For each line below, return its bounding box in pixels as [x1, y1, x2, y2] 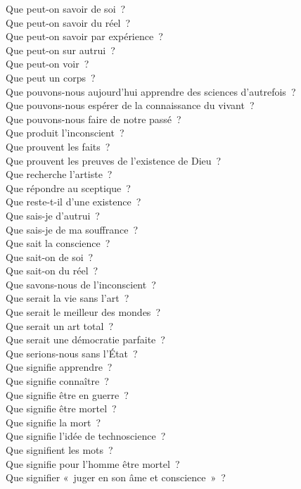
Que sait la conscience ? [6, 236, 110, 250]
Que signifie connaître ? [6, 374, 109, 388]
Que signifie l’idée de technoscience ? [6, 428, 166, 443]
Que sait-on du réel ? [6, 263, 98, 278]
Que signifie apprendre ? [6, 360, 113, 374]
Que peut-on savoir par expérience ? [6, 29, 163, 44]
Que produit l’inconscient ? [6, 125, 124, 140]
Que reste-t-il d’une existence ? [6, 194, 141, 209]
